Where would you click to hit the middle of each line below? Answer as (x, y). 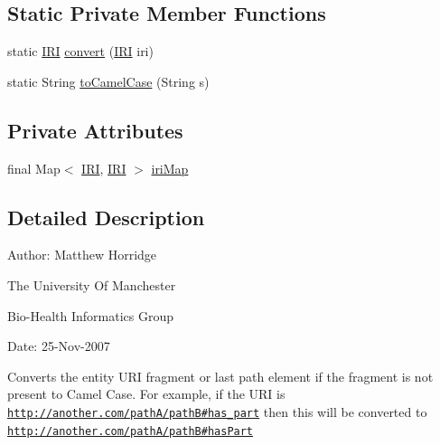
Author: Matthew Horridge (82, 255)
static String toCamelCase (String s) (108, 81)
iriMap (170, 168)
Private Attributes (95, 130)
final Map (34, 168)
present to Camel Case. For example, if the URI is (146, 394)
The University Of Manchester (92, 284)
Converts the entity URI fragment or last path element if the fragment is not (220, 376)
